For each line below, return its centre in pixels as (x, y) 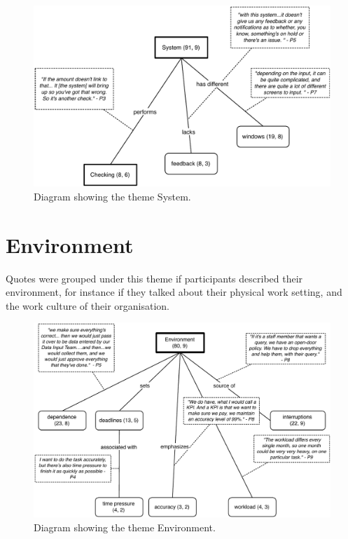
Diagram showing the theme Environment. (125, 527)
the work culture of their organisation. (88, 305)
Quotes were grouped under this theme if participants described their (154, 278)
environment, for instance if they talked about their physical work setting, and (174, 292)
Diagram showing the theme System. (112, 196)
